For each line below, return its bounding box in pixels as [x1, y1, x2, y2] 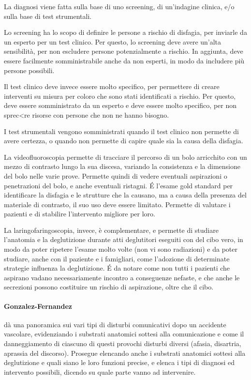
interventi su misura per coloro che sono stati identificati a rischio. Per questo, [4, 91, 236, 101]
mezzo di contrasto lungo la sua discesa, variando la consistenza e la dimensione [4, 161, 241, 171]
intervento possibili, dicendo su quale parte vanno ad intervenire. [4, 366, 196, 377]
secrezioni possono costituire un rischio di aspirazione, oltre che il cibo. [4, 282, 214, 292]
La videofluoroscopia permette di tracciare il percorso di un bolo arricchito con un [4, 152, 247, 162]
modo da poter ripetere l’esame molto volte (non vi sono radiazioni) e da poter [4, 244, 237, 254]
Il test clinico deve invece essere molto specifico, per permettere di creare [4, 81, 220, 91]
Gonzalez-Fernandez [4, 301, 72, 311]
